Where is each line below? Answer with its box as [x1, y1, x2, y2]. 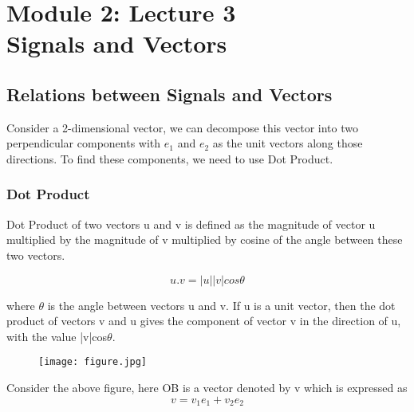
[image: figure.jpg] [38, 356, 148, 368]
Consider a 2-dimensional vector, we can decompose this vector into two [6, 119, 358, 135]
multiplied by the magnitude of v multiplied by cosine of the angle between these [6, 231, 403, 248]
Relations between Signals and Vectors [6, 81, 333, 106]
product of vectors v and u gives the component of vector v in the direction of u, [6, 312, 401, 329]
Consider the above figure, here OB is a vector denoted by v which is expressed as [6, 379, 408, 395]
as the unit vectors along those [212, 135, 363, 151]
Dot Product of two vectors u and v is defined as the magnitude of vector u [6, 215, 376, 232]
